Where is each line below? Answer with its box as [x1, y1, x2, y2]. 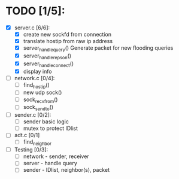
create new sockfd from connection [23, 31, 112, 38]
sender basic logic [23, 118, 69, 125]
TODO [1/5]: [5, 4, 65, 18]
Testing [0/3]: [14, 146, 48, 153]
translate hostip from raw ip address [23, 38, 113, 45]
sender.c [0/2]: [14, 111, 51, 119]
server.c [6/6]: [14, 24, 50, 31]
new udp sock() [23, 89, 62, 96]
